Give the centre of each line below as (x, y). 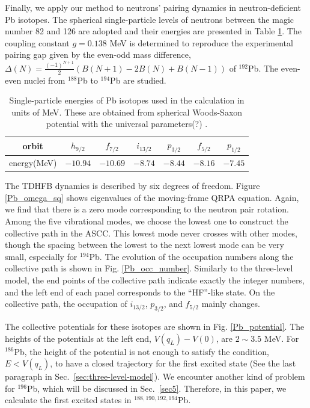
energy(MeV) (33, 163)
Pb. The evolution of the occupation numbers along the (191, 256)
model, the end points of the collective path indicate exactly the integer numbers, (155, 280)
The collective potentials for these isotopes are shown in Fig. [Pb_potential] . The (155, 326)
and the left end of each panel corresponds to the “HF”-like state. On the (140, 292)
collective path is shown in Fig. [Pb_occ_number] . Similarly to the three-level (149, 268)
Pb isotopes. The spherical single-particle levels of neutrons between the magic (150, 19)
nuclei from (44, 80)
